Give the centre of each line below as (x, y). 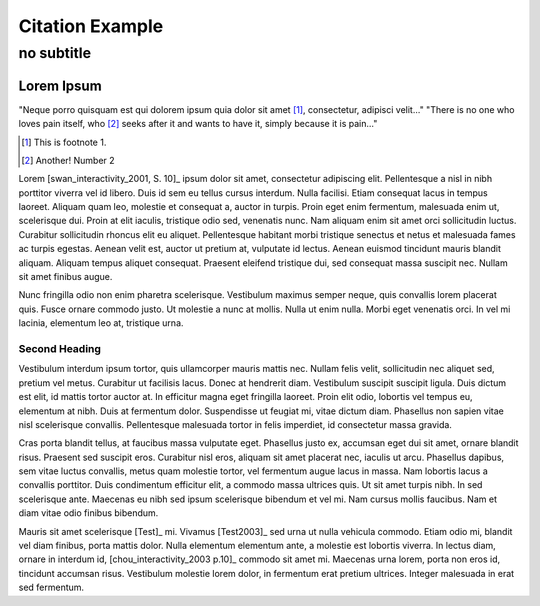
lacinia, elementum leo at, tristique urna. (101, 323)
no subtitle (55, 53)
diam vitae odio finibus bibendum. (88, 513)
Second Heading (60, 348)
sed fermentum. (51, 587)
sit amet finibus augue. (65, 277)
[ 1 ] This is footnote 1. (64, 142)
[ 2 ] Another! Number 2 (68, 160)
